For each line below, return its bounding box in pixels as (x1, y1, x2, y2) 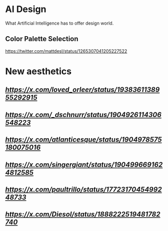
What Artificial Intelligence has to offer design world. (5, 20, 114, 26)
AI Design (5, 4, 47, 15)
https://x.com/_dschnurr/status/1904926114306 (5, 110, 162, 119)
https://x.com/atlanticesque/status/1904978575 (5, 136, 162, 144)
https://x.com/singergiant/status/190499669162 (5, 160, 163, 169)
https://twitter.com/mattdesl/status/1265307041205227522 (5, 48, 127, 54)
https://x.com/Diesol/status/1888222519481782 (5, 210, 160, 219)
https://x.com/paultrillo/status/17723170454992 (5, 185, 162, 194)
